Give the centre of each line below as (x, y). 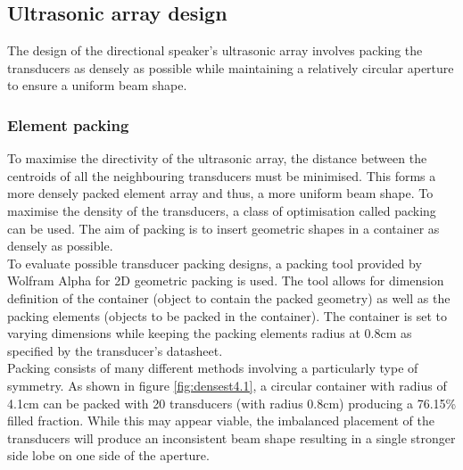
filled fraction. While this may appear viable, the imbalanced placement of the (221, 421)
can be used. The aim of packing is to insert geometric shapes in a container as (223, 228)
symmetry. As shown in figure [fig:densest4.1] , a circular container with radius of (227, 385)
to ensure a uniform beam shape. (97, 85)
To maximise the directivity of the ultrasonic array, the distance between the (217, 158)
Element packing (68, 124)
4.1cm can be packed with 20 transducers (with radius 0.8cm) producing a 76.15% (232, 403)
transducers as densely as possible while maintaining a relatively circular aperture (231, 67)
